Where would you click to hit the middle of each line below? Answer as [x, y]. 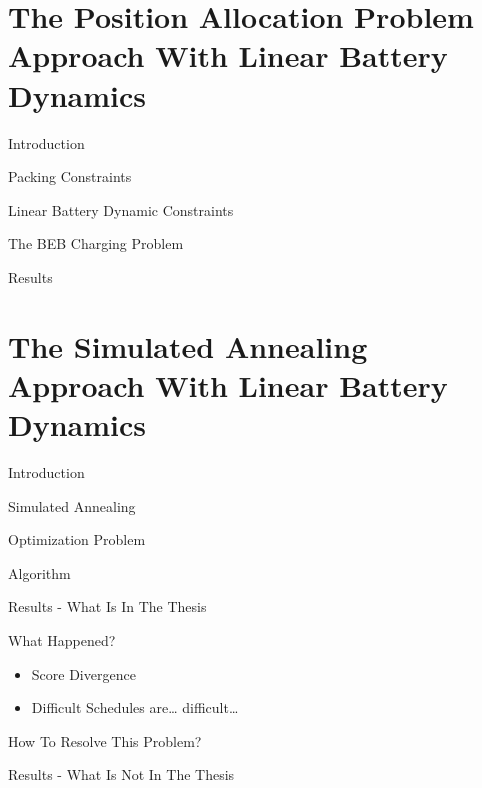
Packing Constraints [70, 176]
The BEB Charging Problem [96, 243]
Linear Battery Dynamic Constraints [121, 209]
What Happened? [62, 639]
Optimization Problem [77, 539]
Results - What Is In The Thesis [107, 606]
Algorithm [39, 572]
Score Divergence [83, 673]
